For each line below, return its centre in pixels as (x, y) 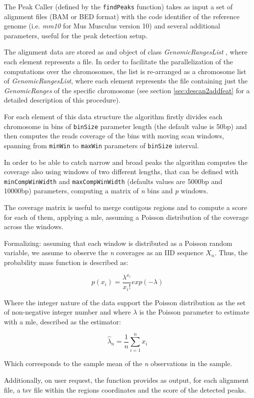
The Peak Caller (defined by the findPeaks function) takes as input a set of (118, 6)
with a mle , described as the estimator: (63, 321)
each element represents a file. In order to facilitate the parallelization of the (118, 62)
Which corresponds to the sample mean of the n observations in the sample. (118, 363)
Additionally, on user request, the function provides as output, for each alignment (127, 380)
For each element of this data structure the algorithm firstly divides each (113, 116)
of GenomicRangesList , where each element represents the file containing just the (126, 81)
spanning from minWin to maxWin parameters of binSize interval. (102, 145)
